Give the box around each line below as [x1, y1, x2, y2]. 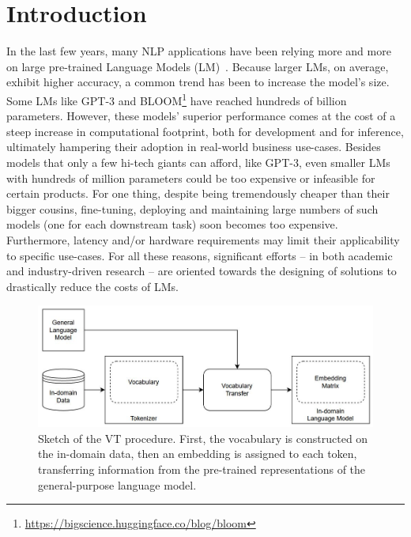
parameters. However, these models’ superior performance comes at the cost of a [6, 108, 396, 124]
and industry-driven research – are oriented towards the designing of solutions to [6, 263, 397, 279]
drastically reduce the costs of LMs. [6, 278, 179, 294]
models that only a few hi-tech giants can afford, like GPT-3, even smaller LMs [6, 153, 390, 170]
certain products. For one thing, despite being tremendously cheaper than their [6, 185, 390, 202]
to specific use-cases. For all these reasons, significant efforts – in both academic [6, 247, 393, 263]
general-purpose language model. [38, 476, 197, 493]
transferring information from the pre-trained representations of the [38, 461, 366, 478]
